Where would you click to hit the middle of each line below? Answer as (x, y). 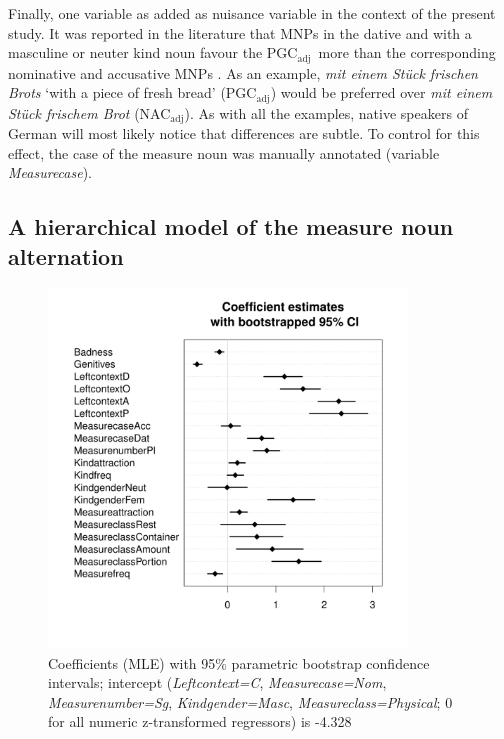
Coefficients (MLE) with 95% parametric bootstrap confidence (239, 662)
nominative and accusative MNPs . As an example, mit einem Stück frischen (243, 72)
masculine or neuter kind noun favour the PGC (153, 52)
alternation (66, 255)
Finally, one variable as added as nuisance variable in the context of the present (252, 13)
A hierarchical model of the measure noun (231, 226)
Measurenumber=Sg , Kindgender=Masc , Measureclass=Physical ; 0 (250, 701)
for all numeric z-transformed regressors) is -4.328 (200, 721)
